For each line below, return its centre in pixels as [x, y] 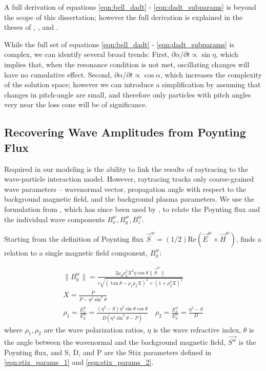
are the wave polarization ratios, [94, 329]
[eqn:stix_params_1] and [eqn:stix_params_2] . [79, 362]
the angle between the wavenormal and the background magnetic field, [115, 342]
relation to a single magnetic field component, [76, 252]
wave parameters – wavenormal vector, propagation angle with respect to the [125, 189]
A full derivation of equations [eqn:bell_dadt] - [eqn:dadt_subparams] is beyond [130, 7]
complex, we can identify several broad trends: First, [87, 54]
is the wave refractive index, [197, 329]
